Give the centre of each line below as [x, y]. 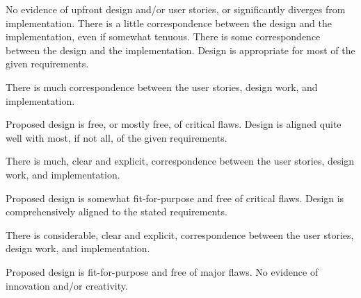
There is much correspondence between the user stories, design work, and [162, 86]
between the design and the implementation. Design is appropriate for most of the [180, 50]
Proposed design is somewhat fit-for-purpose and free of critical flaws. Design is [175, 198]
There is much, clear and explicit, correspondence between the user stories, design [180, 161]
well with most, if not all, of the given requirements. [117, 137]
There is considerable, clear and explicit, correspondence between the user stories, [180, 234]
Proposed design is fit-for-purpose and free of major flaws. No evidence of [162, 271]
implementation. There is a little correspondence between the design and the [169, 23]
